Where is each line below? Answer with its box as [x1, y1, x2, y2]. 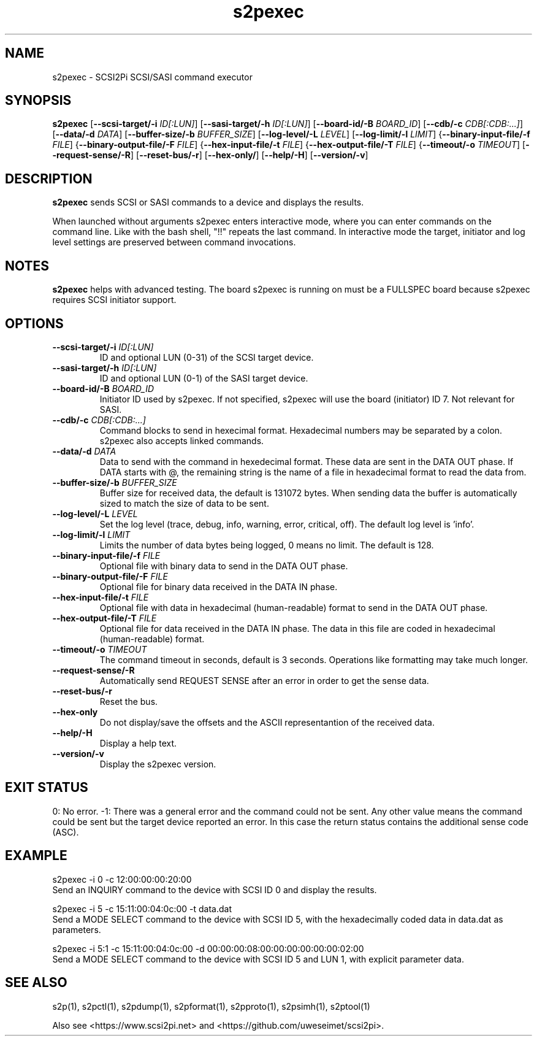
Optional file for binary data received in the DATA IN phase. [99, 581, 338, 592]
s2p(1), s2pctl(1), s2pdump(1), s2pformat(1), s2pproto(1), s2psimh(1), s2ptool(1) [52, 1001, 370, 1012]
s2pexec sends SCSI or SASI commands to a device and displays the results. [52, 197, 364, 208]
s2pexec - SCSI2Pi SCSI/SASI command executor [52, 71, 253, 82]
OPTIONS [5, 315, 64, 331]
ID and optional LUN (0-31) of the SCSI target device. [99, 351, 314, 363]
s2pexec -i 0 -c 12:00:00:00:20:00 [52, 874, 192, 885]
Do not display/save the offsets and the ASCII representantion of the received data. [99, 716, 435, 728]
